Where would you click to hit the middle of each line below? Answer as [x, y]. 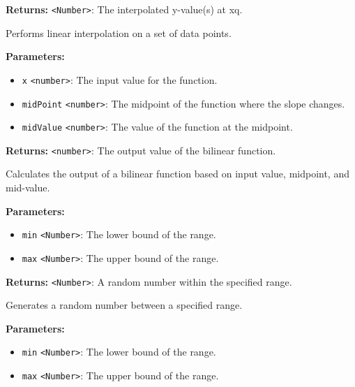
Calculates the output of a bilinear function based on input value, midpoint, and [177, 174]
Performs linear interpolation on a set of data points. [119, 32]
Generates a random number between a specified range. [124, 305]
